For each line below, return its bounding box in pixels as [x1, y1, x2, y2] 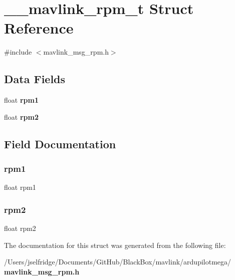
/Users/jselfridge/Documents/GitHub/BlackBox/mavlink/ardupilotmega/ [4, 256, 231, 267]
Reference [4, 18, 74, 38]
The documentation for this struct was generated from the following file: [4, 239, 226, 250]
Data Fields [4, 71, 66, 87]
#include [4, 47, 32, 57]
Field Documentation [4, 136, 116, 151]
